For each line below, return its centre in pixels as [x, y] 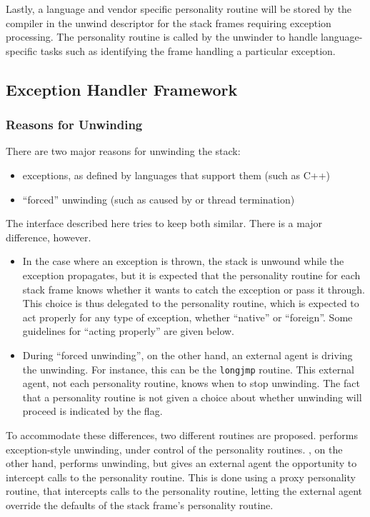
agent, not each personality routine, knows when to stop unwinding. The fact [191, 383]
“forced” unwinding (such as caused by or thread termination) [159, 199]
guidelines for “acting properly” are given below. [128, 331]
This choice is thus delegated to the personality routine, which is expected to [191, 303]
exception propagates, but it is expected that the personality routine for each [191, 275]
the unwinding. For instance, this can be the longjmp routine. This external [188, 369]
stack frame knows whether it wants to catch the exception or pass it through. [194, 289]
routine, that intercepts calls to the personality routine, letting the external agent [184, 491]
